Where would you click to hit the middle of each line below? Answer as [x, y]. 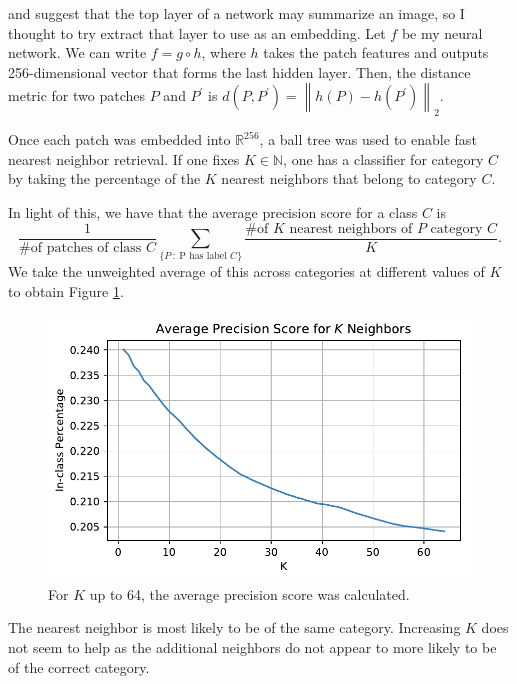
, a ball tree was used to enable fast [368, 139]
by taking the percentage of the [104, 178]
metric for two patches [77, 95]
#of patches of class [80, 247]
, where [223, 52]
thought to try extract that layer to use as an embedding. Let [197, 32]
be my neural [442, 32]
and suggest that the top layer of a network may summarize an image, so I [236, 13]
